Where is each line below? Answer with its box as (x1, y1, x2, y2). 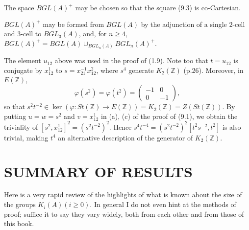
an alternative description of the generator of (58, 132, 193, 142)
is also (223, 121, 241, 132)
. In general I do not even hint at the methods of (90, 199, 236, 209)
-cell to (21, 28, 42, 39)
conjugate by (4, 65, 43, 75)
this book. (4, 218, 34, 229)
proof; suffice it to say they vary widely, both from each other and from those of (4, 208, 244, 219)
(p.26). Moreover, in (183, 65, 244, 75)
